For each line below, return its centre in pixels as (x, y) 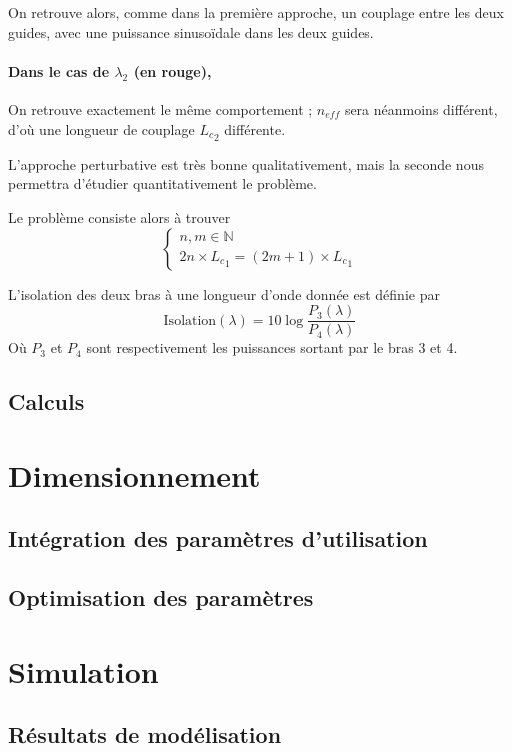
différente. (255, 128)
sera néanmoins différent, (421, 108)
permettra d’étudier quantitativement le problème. (162, 183)
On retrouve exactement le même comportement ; (160, 108)
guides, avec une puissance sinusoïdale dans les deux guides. (191, 31)
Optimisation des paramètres (161, 597)
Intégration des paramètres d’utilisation (218, 538)
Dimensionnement (134, 474)
